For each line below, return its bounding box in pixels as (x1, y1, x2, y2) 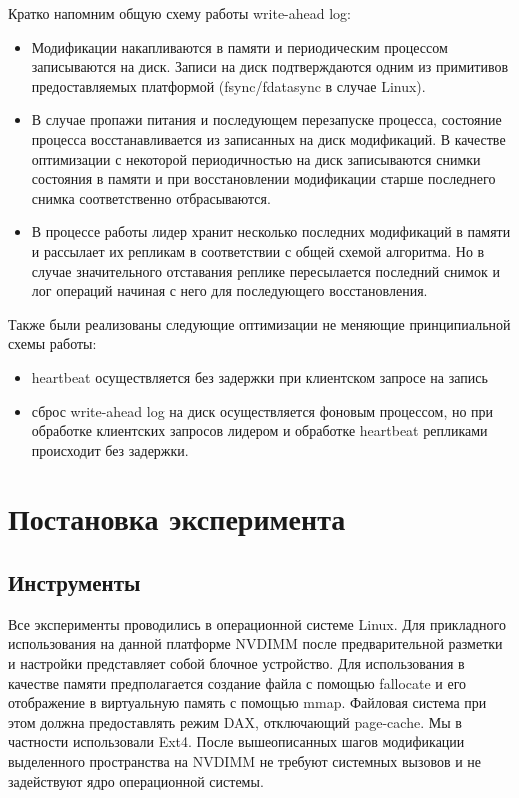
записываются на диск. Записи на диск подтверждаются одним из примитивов (31, 56, 509, 77)
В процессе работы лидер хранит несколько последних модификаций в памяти (31, 221, 511, 242)
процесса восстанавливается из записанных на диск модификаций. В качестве (31, 128, 506, 149)
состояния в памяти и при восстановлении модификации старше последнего (31, 168, 496, 189)
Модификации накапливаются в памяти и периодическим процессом (31, 36, 448, 57)
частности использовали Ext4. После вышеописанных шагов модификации (8, 731, 465, 752)
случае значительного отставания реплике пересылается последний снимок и (31, 260, 500, 281)
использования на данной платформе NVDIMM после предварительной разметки (8, 633, 503, 654)
